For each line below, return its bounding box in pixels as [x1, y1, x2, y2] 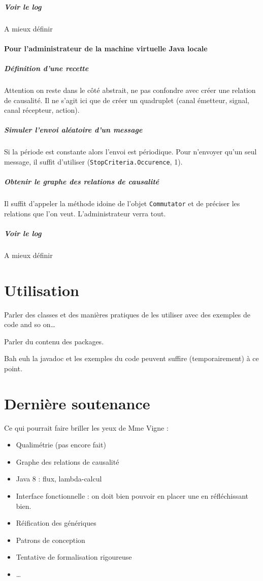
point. [4, 363, 22, 373]
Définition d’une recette [4, 62, 89, 73]
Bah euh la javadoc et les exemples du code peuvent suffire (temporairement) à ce [4, 353, 259, 364]
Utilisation [4, 279, 79, 300]
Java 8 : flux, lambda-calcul [16, 473, 102, 484]
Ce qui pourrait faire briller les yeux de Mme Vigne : [4, 422, 169, 433]
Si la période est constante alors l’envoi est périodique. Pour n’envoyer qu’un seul [4, 146, 257, 157]
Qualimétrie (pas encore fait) [16, 439, 106, 450]
